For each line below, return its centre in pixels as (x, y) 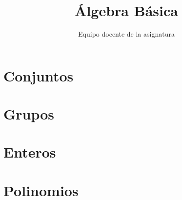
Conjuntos (39, 75)
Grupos (29, 114)
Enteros (30, 152)
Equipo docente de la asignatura (126, 34)
